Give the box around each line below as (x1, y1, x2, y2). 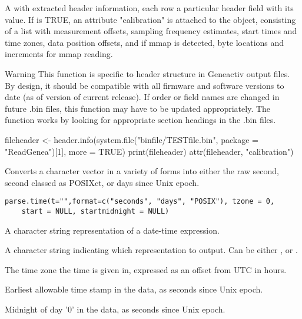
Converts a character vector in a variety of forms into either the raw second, (5, 165, 279, 177)
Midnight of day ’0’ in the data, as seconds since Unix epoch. (5, 303, 225, 315)
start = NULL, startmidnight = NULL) (21, 207, 170, 215)
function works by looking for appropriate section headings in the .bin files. (5, 114, 276, 126)
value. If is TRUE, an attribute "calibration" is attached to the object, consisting (5, 13, 296, 25)
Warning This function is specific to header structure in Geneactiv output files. (5, 67, 290, 79)
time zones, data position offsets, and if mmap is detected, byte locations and (5, 36, 284, 48)
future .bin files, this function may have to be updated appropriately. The (5, 102, 271, 114)
